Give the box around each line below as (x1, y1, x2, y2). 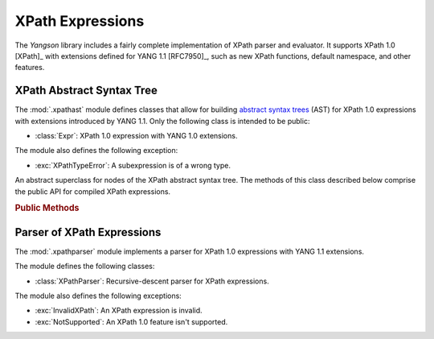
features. (14, 63, 45, 72)
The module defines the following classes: (14, 262, 155, 271)
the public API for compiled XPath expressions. (14, 186, 171, 196)
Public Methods (14, 202, 80, 213)
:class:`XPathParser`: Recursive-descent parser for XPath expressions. (35, 276, 269, 286)
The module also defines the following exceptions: (14, 291, 182, 300)
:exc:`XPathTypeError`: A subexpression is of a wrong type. (35, 160, 231, 170)
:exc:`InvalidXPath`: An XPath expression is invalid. (35, 306, 203, 316)
